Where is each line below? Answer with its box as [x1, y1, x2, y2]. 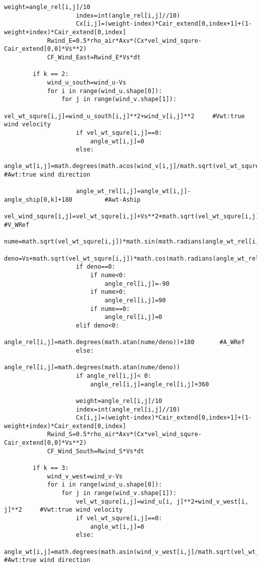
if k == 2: [33, 70, 69, 78]
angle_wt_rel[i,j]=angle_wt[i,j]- [76, 188, 191, 195]
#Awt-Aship [104, 196, 141, 204]
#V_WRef [4, 221, 30, 229]
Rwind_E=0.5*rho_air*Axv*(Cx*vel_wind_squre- [47, 37, 202, 44]
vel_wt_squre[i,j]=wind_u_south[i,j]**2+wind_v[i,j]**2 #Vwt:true [4, 112, 245, 120]
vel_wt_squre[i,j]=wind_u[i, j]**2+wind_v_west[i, [76, 498, 248, 505]
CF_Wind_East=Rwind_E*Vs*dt [47, 53, 141, 61]
